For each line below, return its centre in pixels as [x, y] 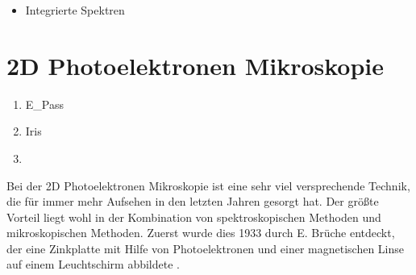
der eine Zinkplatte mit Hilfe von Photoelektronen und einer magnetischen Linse [206, 248]
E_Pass [45, 104]
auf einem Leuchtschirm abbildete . [93, 264]
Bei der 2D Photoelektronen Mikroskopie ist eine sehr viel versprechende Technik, [208, 185]
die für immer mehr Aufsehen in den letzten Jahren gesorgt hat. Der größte [193, 201]
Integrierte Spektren [75, 10]
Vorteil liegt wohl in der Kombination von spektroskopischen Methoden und [194, 217]
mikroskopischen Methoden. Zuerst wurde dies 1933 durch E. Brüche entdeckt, [201, 233]
